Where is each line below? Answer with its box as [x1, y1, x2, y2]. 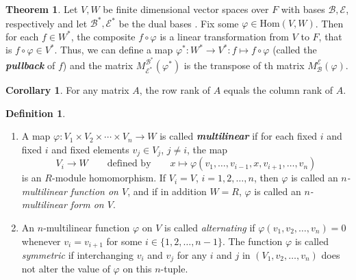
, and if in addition [127, 183, 207, 198]
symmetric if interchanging [21, 248, 133, 262]
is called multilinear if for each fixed [160, 129, 318, 143]
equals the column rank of [223, 82, 333, 97]
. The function [222, 233, 283, 248]
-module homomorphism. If [51, 170, 166, 185]
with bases [281, 2, 325, 16]
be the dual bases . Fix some [118, 16, 239, 30]
